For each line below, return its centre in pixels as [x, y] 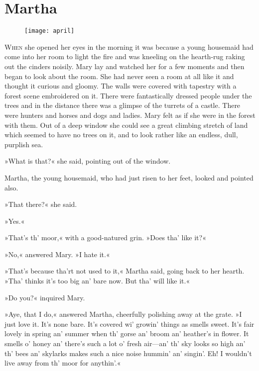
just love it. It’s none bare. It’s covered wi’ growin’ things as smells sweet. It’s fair [129, 324]
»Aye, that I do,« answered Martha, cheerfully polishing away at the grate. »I [123, 314]
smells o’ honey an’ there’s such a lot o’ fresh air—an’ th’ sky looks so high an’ [125, 343]
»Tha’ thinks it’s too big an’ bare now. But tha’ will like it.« [97, 281]
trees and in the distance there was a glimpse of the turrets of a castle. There [123, 105]
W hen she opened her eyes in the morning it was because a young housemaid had [129, 46]
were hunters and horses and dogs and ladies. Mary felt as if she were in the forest [130, 115]
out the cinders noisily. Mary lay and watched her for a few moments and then [125, 66]
